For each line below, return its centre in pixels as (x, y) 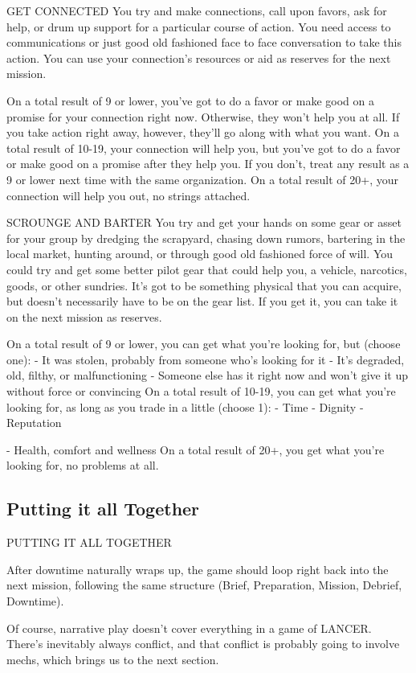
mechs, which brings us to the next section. (113, 659)
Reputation (34, 423)
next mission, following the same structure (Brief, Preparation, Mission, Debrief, (204, 585)
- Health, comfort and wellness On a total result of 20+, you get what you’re (196, 449)
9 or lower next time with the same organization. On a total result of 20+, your (202, 179)
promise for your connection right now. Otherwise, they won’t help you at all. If (203, 116)
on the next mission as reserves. (84, 316)
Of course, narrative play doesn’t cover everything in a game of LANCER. (189, 628)
